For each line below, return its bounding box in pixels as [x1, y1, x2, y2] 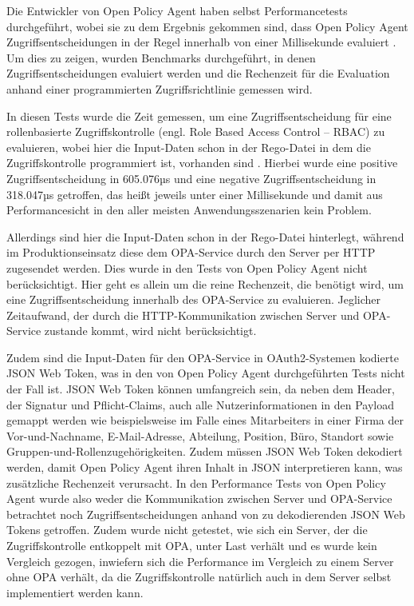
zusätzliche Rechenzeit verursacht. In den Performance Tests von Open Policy [6, 474, 386, 491]
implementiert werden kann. [6, 584, 144, 600]
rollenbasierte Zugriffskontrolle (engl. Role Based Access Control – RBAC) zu [6, 123, 385, 140]
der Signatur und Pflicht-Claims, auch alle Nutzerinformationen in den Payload [6, 396, 395, 413]
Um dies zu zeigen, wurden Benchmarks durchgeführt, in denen [6, 49, 316, 66]
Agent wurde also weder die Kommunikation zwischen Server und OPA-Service [6, 490, 392, 507]
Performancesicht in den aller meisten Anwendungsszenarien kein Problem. [6, 201, 372, 218]
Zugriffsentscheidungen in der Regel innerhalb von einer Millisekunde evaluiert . [6, 34, 396, 50]
